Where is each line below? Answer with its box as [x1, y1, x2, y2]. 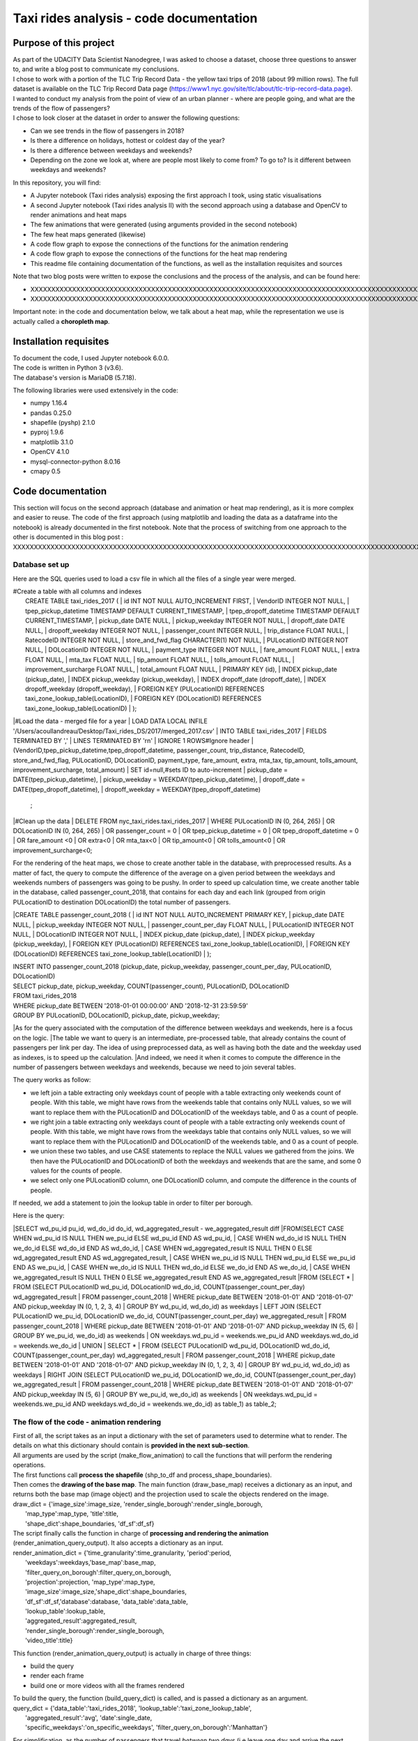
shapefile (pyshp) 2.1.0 [30, 419, 95, 427]
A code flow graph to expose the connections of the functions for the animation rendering [30, 240, 288, 249]
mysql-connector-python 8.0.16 [30, 457, 121, 466]
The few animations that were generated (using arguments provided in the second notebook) [30, 220, 297, 229]
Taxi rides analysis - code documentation [13, 10, 258, 26]
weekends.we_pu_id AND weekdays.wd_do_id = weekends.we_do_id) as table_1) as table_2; [13, 1400, 277, 1408]
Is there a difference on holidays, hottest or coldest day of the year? [30, 136, 226, 145]
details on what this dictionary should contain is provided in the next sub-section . [13, 1442, 250, 1450]
